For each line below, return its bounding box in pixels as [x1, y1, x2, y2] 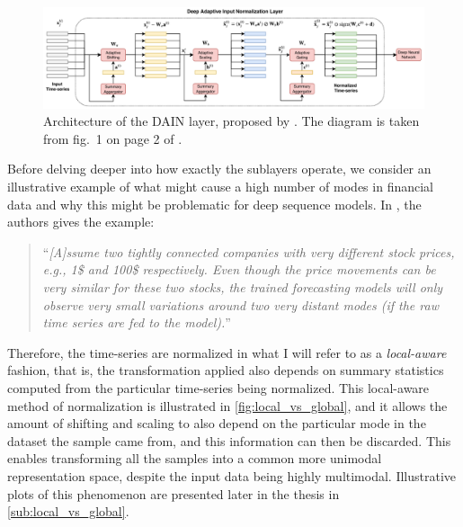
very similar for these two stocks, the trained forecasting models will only [42, 277, 443, 296]
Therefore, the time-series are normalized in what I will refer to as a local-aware [7, 343, 447, 362]
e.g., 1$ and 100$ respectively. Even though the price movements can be [42, 260, 436, 279]
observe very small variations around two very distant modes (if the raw [42, 295, 439, 314]
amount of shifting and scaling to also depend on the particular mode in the [7, 414, 426, 433]
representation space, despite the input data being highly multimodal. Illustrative [7, 466, 457, 485]
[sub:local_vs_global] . [7, 502, 129, 521]
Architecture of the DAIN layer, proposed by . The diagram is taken [43, 112, 420, 130]
